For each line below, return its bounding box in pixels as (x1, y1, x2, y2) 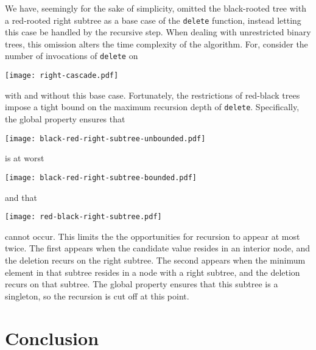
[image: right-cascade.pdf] (5, 71, 119, 80)
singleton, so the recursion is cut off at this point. (5, 289, 189, 302)
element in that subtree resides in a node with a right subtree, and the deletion (5, 265, 300, 278)
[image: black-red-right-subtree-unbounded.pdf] (5, 134, 206, 143)
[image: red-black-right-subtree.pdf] (5, 212, 162, 222)
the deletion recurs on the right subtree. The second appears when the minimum (5, 253, 306, 266)
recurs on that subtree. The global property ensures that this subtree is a (5, 278, 278, 290)
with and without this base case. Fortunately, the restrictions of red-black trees (5, 88, 300, 101)
